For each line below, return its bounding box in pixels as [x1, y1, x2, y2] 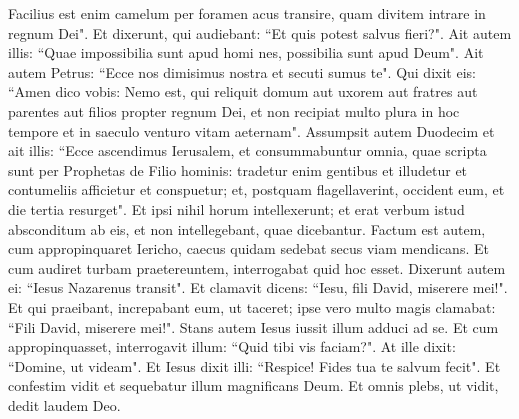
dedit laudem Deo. [8, 394, 121, 415]
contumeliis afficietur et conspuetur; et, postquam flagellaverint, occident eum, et [8, 179, 505, 200]
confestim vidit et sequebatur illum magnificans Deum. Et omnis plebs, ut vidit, [8, 375, 499, 396]
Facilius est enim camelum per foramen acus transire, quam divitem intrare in [8, 3, 486, 23]
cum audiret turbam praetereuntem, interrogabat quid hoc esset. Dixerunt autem [8, 257, 506, 278]
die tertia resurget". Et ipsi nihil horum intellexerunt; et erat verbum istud [8, 198, 465, 219]
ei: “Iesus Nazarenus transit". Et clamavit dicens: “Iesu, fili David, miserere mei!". [8, 277, 508, 298]
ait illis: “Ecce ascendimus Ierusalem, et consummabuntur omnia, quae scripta [8, 140, 487, 161]
